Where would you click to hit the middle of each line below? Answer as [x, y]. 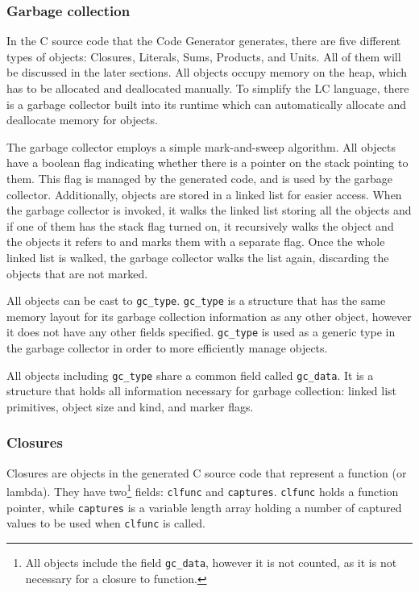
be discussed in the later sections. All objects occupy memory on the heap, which [207, 72]
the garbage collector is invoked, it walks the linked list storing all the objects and [209, 210]
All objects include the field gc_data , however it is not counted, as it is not [211, 562]
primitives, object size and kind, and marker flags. [130, 406]
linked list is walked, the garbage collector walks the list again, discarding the [198, 257]
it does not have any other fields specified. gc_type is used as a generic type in [201, 332]
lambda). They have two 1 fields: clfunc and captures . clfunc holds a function [203, 490]
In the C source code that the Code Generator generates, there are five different [204, 41]
